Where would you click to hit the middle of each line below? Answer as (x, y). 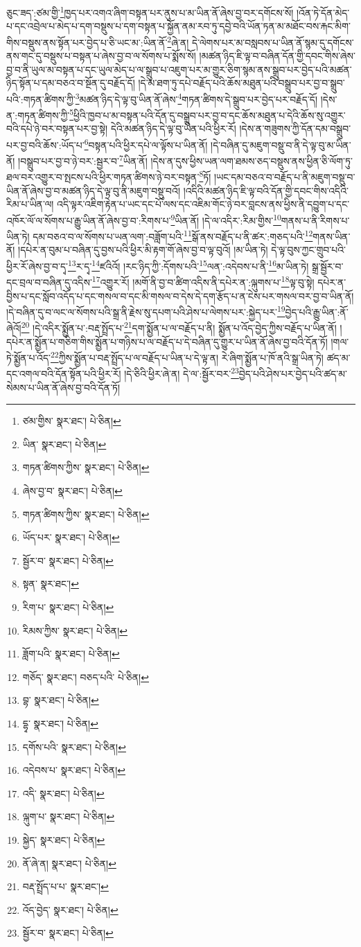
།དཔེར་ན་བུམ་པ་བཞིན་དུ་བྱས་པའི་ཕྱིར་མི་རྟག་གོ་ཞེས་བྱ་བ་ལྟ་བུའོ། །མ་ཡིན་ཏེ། (143, 250)
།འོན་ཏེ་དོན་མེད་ (323, 12)
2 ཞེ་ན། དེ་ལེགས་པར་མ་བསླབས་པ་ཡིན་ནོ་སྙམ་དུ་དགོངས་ (261, 41)
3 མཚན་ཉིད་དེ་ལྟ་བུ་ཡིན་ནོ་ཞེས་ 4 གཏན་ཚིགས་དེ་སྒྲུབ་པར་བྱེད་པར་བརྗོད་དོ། (196, 98)
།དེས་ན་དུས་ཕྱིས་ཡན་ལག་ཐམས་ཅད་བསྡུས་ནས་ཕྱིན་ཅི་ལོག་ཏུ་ (252, 160)
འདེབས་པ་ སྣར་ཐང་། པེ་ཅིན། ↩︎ (74, 770)
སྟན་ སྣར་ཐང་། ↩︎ (51, 584)
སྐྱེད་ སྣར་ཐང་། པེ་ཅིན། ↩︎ (64, 839)
